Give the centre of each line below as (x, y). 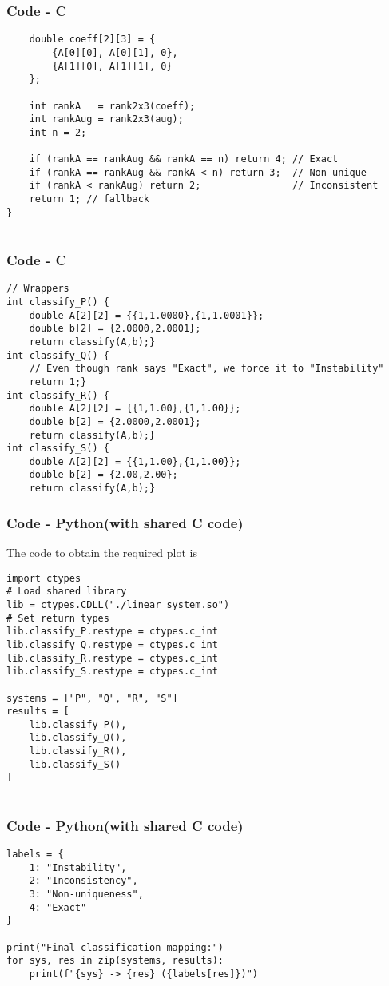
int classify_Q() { (58, 355)
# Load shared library (67, 592)
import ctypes (44, 578)
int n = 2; (58, 132)
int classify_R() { (58, 395)
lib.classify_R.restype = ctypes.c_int (112, 658)
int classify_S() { (58, 449)
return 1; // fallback (89, 199)
